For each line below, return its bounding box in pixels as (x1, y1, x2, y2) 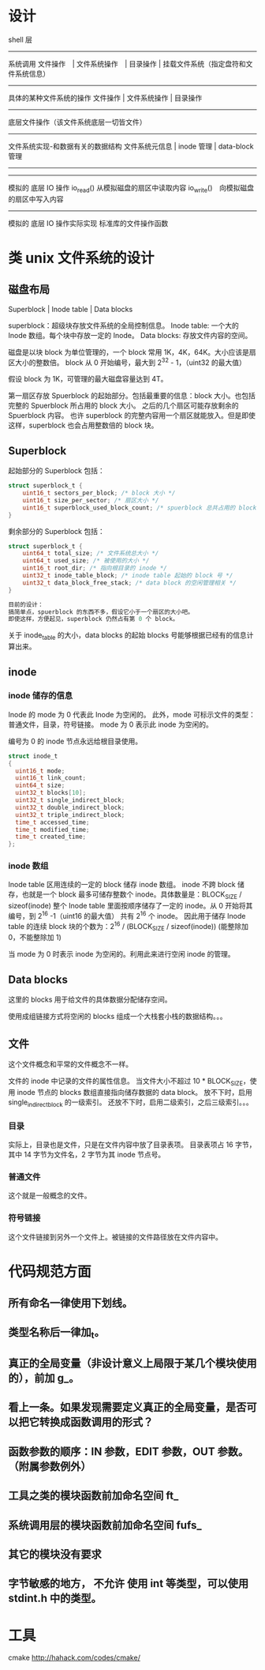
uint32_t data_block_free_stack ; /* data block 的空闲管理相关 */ (22, 578, 237, 587)
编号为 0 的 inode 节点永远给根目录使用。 (8, 736, 143, 746)
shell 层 (8, 35, 33, 44)
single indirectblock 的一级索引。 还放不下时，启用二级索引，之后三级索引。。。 (8, 1097, 254, 1108)
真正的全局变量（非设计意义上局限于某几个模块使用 (8, 1356, 257, 1371)
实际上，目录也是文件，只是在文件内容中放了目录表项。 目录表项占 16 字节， (8, 1139, 256, 1149)
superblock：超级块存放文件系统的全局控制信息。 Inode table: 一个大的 (8, 321, 239, 330)
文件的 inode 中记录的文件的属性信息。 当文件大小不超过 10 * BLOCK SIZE (8, 1076, 243, 1087)
